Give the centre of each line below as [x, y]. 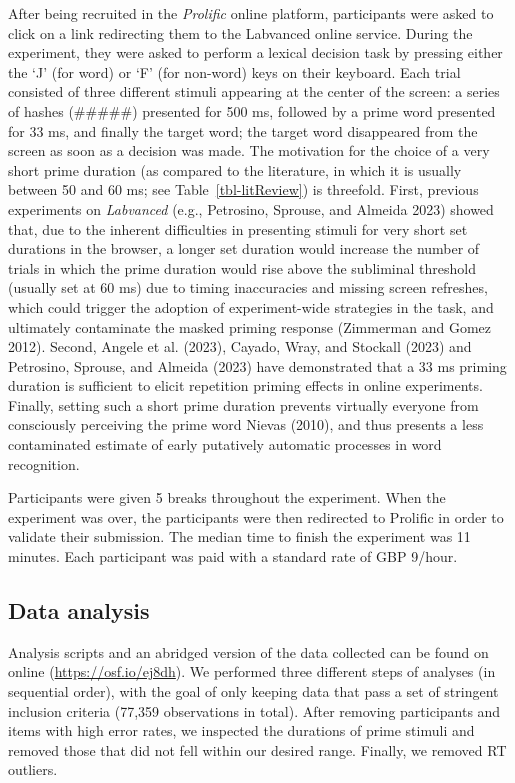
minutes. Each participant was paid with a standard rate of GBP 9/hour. [233, 556]
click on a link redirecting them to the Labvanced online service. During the [240, 32]
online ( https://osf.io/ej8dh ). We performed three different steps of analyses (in [252, 671]
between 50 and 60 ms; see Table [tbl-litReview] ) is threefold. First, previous [243, 189]
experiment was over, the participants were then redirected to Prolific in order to [256, 516]
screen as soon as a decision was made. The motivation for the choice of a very [249, 150]
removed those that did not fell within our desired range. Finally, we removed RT [257, 749]
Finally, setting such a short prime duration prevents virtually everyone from [243, 404]
